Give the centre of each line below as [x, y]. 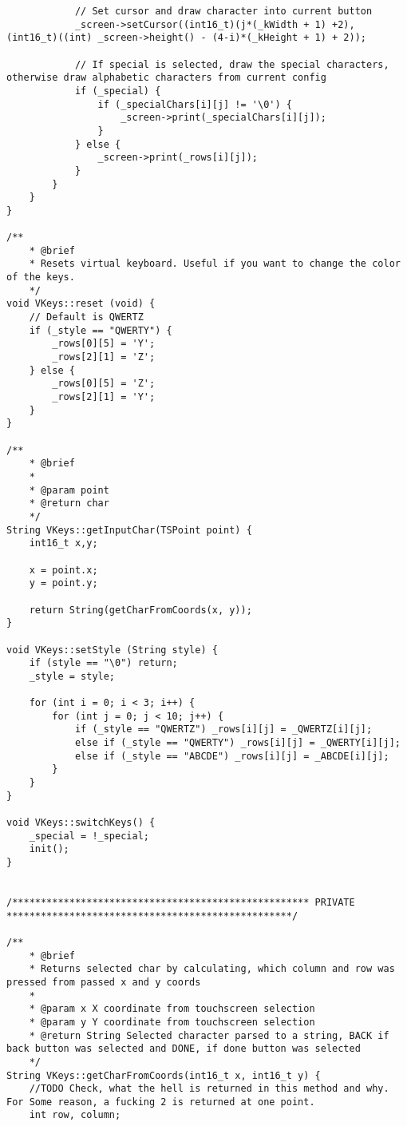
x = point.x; [63, 570]
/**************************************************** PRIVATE [181, 902]
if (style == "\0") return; [103, 663]
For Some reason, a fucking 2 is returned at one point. [161, 1102]
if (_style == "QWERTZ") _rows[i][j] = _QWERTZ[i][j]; [223, 730]
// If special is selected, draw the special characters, [232, 64]
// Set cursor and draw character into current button [223, 11]
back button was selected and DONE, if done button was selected [184, 1049]
